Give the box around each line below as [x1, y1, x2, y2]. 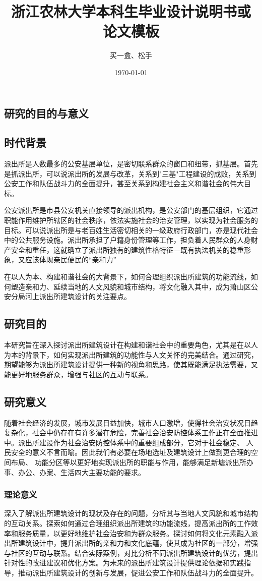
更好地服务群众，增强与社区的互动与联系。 [11, 369, 152, 379]
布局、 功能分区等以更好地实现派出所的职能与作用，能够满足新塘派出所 [11, 456, 246, 467]
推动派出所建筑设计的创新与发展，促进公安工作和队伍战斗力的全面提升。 [18, 567, 258, 577]
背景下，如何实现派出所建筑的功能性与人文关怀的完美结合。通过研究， [25, 349, 258, 360]
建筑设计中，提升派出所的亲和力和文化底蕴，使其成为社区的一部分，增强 [18, 538, 258, 548]
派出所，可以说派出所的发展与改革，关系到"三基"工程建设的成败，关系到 [18, 168, 256, 179]
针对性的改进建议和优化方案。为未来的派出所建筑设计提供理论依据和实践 [4, 557, 244, 568]
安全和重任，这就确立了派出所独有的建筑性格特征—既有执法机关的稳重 [11, 244, 244, 255]
